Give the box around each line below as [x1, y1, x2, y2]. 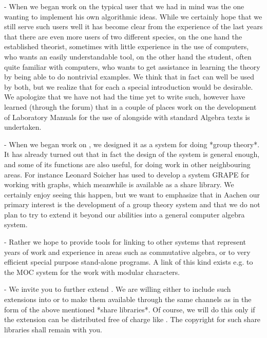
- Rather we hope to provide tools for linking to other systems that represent [4, 236, 246, 247]
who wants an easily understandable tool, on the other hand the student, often [4, 51, 252, 62]
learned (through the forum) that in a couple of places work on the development [4, 101, 257, 112]
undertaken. [4, 122, 42, 132]
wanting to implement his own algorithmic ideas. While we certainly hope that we [4, 11, 262, 22]
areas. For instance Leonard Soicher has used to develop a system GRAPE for [4, 169, 250, 180]
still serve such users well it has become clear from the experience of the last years [4, 21, 263, 32]
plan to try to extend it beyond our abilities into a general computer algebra [4, 209, 245, 220]
